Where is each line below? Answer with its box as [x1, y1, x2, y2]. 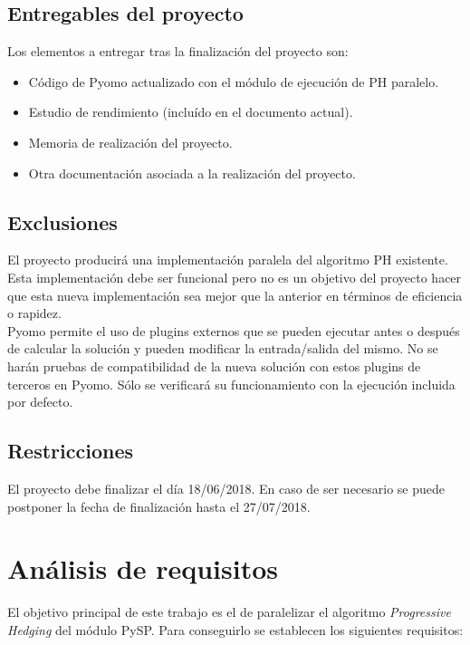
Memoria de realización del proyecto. [28, 132, 233, 151]
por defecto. [7, 392, 73, 411]
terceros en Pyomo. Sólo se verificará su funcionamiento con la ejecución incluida [7, 374, 456, 393]
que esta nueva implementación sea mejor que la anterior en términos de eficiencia [7, 285, 463, 304]
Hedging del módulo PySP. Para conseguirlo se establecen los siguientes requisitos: [7, 620, 464, 639]
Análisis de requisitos [7, 550, 279, 587]
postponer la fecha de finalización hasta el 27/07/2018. [7, 496, 311, 515]
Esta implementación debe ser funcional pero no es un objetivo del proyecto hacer [7, 267, 462, 286]
